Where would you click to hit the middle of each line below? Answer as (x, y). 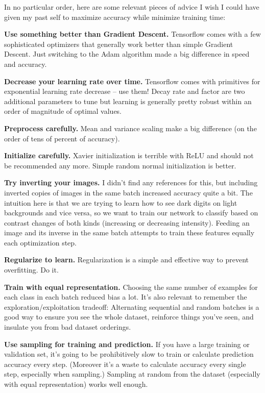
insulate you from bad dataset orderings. (68, 327)
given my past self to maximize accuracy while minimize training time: (115, 17)
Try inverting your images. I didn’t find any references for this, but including (131, 182)
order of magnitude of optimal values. (63, 111)
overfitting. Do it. (31, 270)
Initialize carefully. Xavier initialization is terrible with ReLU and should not (129, 155)
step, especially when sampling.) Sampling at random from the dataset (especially (132, 374)
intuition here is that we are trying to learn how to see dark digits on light (121, 202)
